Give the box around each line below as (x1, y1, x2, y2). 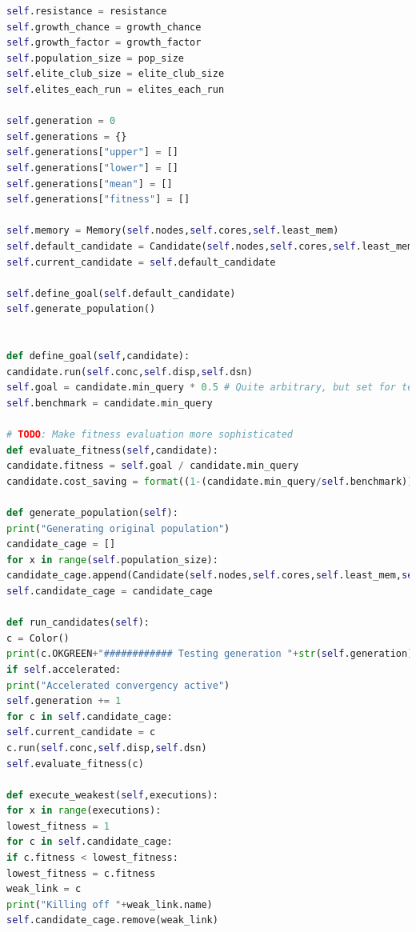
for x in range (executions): (6, 805, 162, 817)
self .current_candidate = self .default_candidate (6, 256, 276, 268)
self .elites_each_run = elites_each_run (6, 83, 225, 95)
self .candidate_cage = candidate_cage (6, 585, 213, 597)
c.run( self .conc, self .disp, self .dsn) (6, 742, 207, 754)
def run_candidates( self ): (6, 617, 150, 629)
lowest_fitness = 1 (6, 820, 110, 832)
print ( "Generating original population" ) (6, 522, 230, 534)
